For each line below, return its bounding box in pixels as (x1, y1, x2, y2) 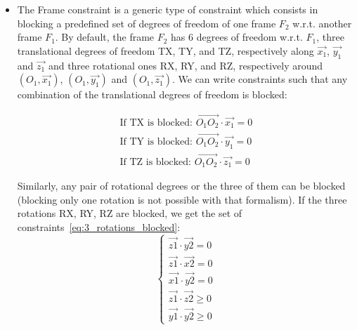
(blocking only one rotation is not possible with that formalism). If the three (17, 192, 347, 206)
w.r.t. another (292, 15, 352, 30)
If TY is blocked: (119, 136, 193, 147)
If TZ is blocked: (119, 157, 192, 167)
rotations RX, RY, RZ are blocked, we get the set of (17, 206, 242, 220)
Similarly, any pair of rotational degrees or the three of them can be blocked (17, 178, 346, 193)
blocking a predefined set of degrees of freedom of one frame (17, 15, 276, 30)
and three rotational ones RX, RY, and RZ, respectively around (48, 58, 323, 72)
